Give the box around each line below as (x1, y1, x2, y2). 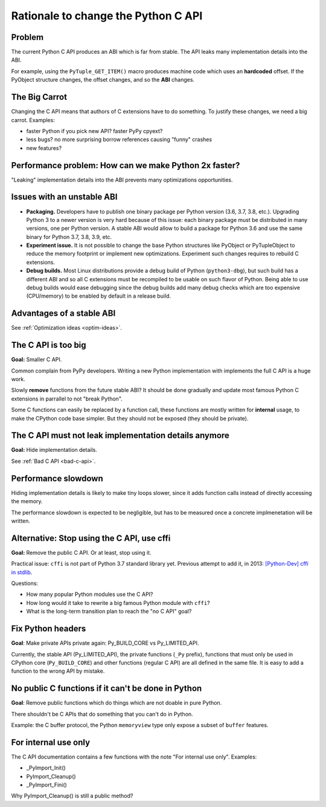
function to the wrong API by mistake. (11, 667, 105, 675)
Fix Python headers (11, 624, 86, 634)
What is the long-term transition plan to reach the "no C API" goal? (26, 608, 192, 615)
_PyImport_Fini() (26, 781, 68, 789)
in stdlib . (11, 569, 33, 576)
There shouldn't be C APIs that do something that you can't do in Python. (11, 710, 193, 717)
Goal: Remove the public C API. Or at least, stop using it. (11, 549, 152, 556)
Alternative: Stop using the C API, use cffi (11, 533, 171, 543)
